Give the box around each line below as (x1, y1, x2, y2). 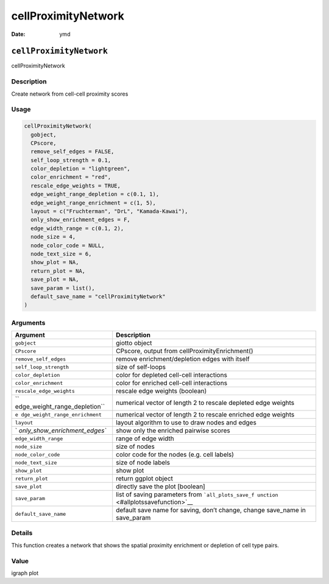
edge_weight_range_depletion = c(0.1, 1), (30, 191, 160, 198)
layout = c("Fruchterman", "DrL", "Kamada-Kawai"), (30, 208, 188, 215)
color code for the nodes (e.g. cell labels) (116, 451, 235, 459)
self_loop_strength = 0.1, (30, 157, 111, 164)
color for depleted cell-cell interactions (116, 371, 228, 379)
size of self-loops (116, 363, 166, 371)
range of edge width (116, 434, 175, 443)
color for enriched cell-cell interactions (116, 379, 228, 387)
